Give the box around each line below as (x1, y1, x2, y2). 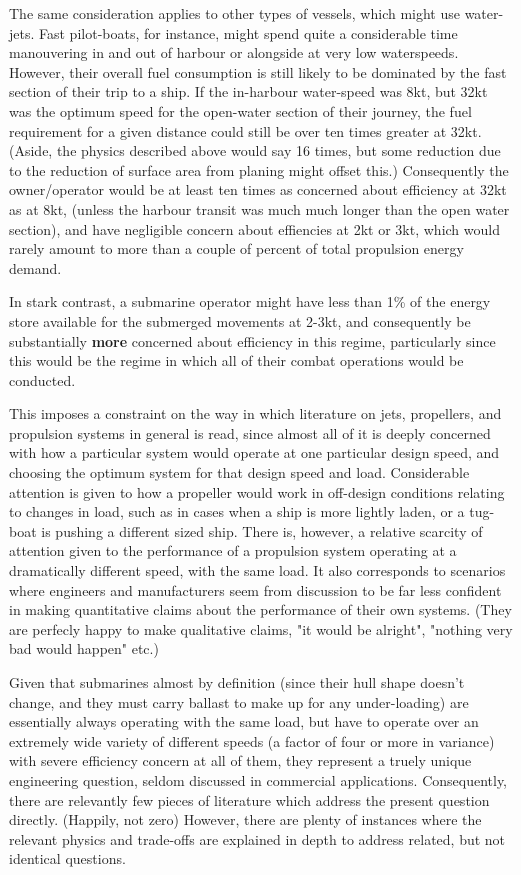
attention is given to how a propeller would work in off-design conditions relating (9, 481, 505, 502)
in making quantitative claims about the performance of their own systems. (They (9, 599, 512, 620)
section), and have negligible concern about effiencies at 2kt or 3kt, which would (9, 218, 500, 239)
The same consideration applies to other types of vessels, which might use (9, 3, 460, 23)
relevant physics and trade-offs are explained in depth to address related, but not (9, 828, 506, 849)
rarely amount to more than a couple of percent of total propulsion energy (9, 238, 464, 259)
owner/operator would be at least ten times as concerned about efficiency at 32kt (9, 179, 507, 200)
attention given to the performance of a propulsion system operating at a (9, 540, 457, 561)
